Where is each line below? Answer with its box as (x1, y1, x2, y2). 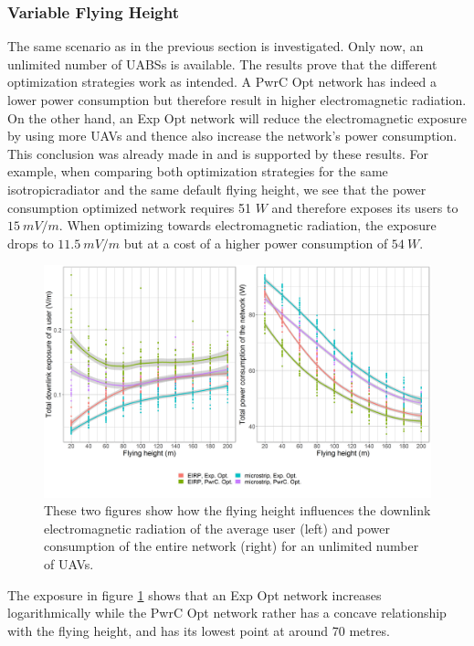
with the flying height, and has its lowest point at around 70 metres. (7, 620, 390, 640)
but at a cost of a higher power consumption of (123, 233, 388, 252)
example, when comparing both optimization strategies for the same (7, 162, 388, 181)
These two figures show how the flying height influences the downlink (44, 501, 431, 520)
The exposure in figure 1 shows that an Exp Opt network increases (7, 585, 382, 604)
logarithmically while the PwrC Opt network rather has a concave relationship (7, 603, 447, 622)
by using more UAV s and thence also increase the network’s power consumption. (7, 126, 458, 145)
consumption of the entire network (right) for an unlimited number (44, 536, 419, 556)
